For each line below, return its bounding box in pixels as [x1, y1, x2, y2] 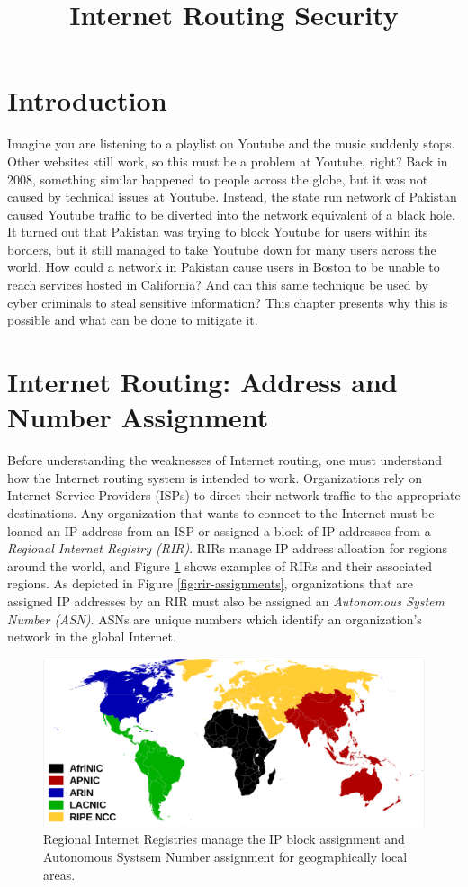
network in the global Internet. [7, 627, 176, 646]
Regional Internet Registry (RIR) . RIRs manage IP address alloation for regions [7, 539, 448, 558]
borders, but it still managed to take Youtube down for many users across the [7, 239, 436, 258]
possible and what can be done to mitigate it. [7, 310, 258, 329]
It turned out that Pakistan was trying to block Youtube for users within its [7, 222, 428, 241]
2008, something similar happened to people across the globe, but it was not [7, 169, 428, 188]
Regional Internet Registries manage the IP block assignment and [43, 829, 405, 848]
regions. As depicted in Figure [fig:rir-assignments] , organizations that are [7, 574, 413, 593]
